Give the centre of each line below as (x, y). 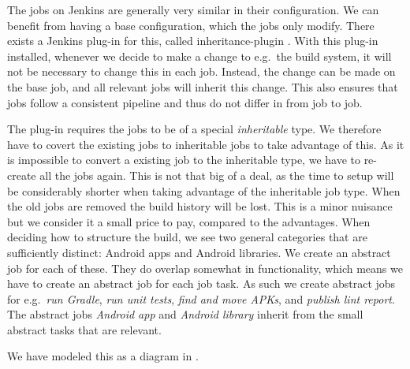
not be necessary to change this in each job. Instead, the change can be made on (201, 71)
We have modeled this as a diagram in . (103, 356)
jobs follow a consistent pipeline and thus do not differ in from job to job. (185, 102)
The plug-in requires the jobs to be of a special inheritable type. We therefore (194, 129)
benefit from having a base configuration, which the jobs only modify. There (191, 25)
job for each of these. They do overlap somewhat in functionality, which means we (205, 268)
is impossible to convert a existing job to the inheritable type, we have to (184, 160)
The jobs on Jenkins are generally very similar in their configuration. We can (193, 9)
